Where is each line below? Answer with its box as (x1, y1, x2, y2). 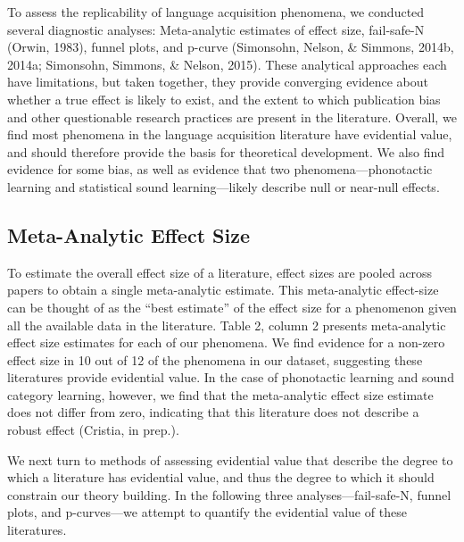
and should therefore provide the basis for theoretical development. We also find (7, 142, 445, 161)
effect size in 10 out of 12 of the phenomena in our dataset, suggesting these (7, 350, 423, 369)
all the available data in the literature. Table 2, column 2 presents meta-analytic (7, 315, 446, 334)
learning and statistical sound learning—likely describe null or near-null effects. (7, 177, 440, 196)
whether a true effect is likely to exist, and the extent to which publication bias (7, 89, 441, 108)
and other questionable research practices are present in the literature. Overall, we (7, 107, 457, 126)
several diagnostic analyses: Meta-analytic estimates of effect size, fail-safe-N (7, 20, 425, 38)
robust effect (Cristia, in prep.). (7, 421, 179, 439)
